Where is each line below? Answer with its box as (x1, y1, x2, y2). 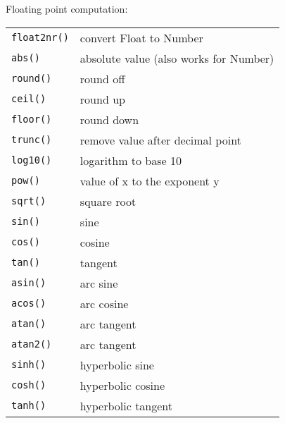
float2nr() (11, 32, 69, 44)
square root (80, 192, 137, 209)
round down (80, 111, 139, 128)
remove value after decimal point (80, 131, 241, 148)
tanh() (11, 400, 46, 412)
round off (80, 70, 125, 87)
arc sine (80, 274, 118, 291)
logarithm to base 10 (80, 152, 182, 168)
